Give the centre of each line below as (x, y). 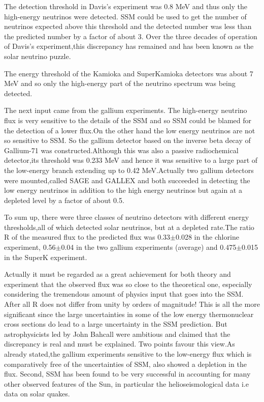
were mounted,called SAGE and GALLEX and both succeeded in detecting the (127, 180)
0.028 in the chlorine (207, 237)
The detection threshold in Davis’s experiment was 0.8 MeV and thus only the (126, 6)
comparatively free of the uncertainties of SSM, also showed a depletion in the (125, 364)
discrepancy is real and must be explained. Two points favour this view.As (120, 344)
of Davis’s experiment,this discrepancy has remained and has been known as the (129, 46)
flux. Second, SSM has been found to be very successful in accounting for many (127, 374)
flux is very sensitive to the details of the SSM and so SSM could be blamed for (128, 120)
